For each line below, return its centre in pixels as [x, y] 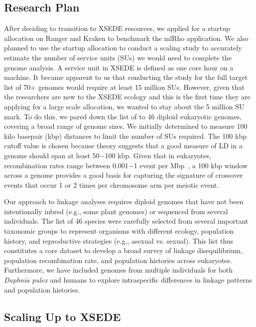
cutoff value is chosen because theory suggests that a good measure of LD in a [123, 146]
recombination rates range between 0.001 [66, 165]
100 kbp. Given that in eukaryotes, [158, 155]
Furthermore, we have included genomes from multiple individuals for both [119, 270]
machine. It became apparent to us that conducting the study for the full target [126, 77]
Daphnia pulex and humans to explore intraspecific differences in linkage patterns [128, 280]
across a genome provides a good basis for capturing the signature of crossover [124, 175]
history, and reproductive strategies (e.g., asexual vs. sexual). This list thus [119, 240]
